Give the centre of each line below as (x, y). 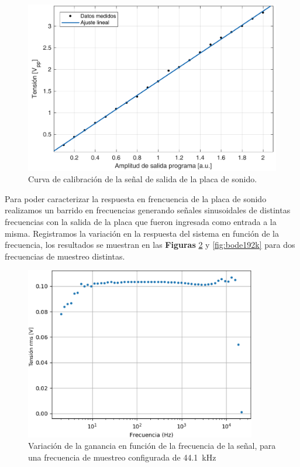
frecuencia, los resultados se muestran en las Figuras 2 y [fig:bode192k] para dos (150, 245)
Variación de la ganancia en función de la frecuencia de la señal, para (152, 446)
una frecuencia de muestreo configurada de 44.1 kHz (122, 457)
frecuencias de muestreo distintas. (65, 256)
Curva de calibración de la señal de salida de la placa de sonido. (143, 179)
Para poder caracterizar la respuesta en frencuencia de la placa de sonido (136, 198)
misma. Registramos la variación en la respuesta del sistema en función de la (142, 233)
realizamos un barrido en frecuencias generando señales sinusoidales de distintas (148, 210)
